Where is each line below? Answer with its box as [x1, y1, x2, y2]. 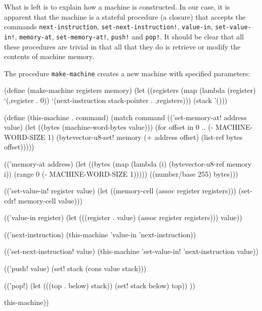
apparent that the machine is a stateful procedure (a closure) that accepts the [4, 11, 246, 22]
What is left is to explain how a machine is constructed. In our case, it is [4, 2, 230, 12]
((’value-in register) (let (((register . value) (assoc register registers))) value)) [4, 212, 242, 223]
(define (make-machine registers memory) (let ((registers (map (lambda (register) [4, 85, 256, 95]
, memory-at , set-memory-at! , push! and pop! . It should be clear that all [15, 31, 244, 41]
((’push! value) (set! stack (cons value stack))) [4, 263, 147, 274]
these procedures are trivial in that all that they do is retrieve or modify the [4, 41, 241, 51]
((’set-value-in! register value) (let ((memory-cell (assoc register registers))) [4, 185, 236, 196]
